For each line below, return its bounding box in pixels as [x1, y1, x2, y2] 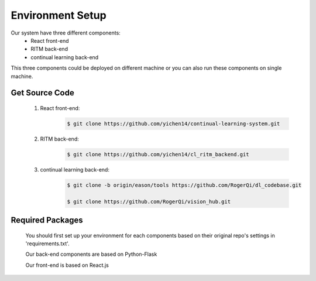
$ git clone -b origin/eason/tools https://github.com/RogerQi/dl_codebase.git [67, 181, 302, 189]
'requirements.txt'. [25, 240, 70, 247]
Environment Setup [11, 9, 107, 22]
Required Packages [11, 215, 83, 225]
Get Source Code [11, 88, 74, 98]
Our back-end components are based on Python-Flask [25, 251, 157, 258]
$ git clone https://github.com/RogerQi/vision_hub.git [67, 198, 231, 205]
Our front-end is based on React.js [25, 261, 109, 269]
